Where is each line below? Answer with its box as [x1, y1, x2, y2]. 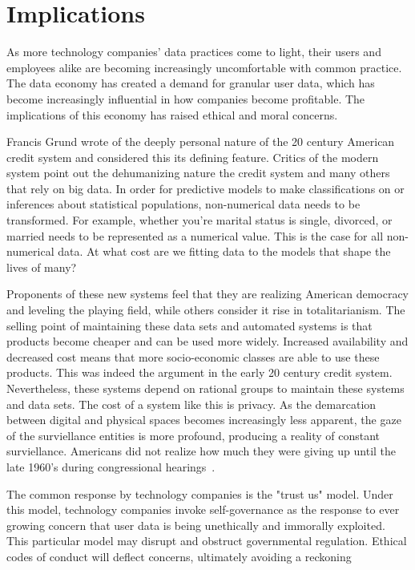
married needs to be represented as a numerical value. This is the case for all [6, 227, 384, 244]
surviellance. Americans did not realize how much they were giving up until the [6, 443, 397, 459]
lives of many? [6, 258, 77, 275]
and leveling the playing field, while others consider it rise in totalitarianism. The [6, 301, 405, 318]
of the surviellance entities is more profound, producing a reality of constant [6, 426, 381, 443]
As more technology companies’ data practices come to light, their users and [6, 43, 381, 60]
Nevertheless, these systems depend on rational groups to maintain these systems [6, 380, 405, 396]
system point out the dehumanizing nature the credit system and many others [6, 164, 390, 181]
